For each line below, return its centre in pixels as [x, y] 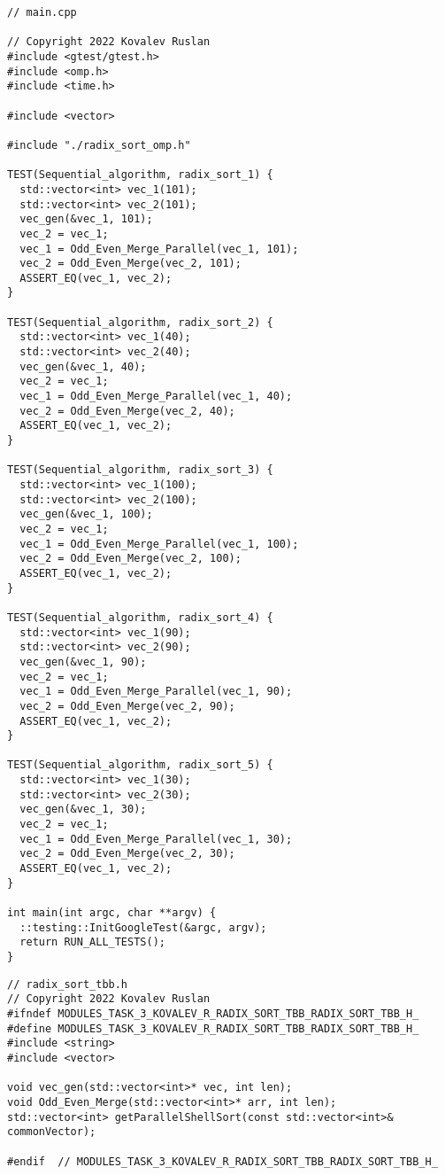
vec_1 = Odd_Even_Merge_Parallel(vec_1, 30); [156, 839]
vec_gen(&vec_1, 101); [86, 219]
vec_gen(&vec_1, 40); [83, 366]
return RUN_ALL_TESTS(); [92, 942]
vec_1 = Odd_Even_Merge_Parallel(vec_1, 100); [159, 544]
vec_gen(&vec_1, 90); [83, 661]
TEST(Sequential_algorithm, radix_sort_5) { [140, 765]
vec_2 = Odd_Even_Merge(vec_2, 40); [127, 411]
